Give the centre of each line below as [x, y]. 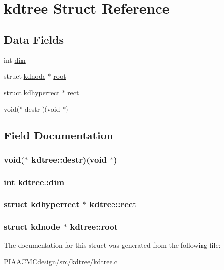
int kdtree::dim [34, 182]
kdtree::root [94, 227]
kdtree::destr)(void [69, 159]
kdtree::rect [113, 204]
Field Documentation [59, 135]
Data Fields [34, 39]
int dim [15, 59]
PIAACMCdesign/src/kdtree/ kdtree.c [61, 261]
